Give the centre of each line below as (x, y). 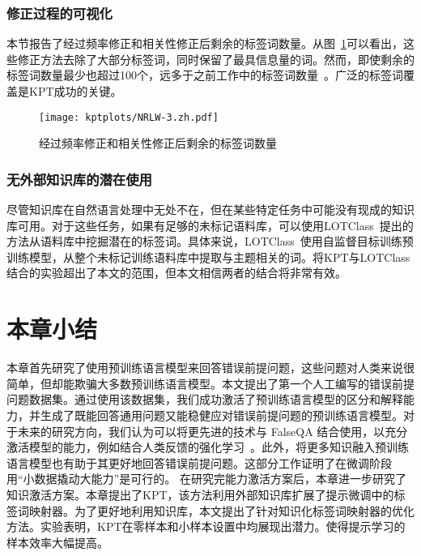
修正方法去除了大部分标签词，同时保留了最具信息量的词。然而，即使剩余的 (216, 59)
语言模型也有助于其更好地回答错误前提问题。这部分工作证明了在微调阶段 (199, 462)
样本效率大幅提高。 (57, 542)
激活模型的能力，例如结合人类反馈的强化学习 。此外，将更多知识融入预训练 (208, 447)
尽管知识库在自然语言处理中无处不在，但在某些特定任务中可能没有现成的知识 (210, 210)
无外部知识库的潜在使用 (79, 179)
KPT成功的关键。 (75, 91)
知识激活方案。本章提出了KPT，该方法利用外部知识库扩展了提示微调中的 (200, 494)
